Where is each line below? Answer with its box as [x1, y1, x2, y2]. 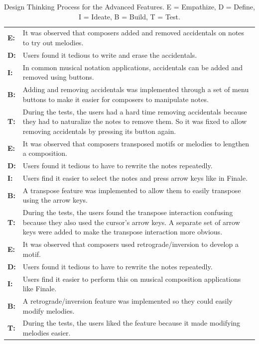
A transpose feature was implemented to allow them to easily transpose [22, 185, 241, 195]
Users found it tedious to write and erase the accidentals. [22, 49, 197, 60]
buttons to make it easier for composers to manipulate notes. [22, 94, 209, 104]
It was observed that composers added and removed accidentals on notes [22, 27, 245, 38]
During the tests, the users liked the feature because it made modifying [22, 318, 241, 328]
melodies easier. [22, 327, 71, 338]
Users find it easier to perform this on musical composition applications [22, 273, 241, 284]
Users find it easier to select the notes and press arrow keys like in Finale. [22, 172, 248, 183]
